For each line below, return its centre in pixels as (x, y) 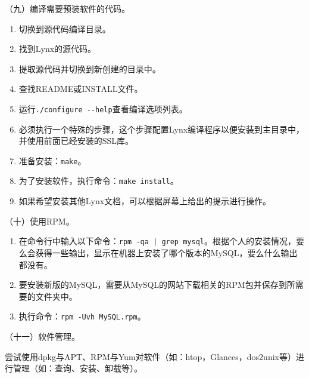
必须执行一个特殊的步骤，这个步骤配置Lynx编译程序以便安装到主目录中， (162, 129)
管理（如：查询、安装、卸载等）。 (77, 368)
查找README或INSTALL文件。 (81, 89)
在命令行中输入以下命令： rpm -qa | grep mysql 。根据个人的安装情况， (157, 241)
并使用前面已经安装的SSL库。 (76, 141)
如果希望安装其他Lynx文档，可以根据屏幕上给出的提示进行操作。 (145, 201)
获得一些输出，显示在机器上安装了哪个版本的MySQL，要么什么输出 (166, 252)
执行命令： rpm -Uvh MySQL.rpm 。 (82, 316)
